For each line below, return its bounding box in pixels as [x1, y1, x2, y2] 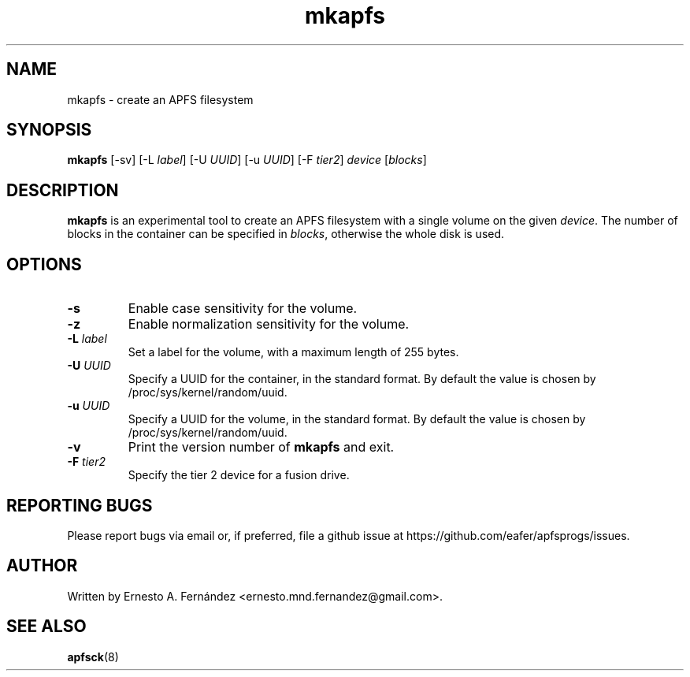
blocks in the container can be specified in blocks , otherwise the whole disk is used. [67, 227, 505, 241]
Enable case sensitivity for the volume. [128, 300, 358, 317]
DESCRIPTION [6, 180, 119, 200]
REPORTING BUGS [6, 495, 153, 515]
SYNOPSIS [6, 120, 92, 140]
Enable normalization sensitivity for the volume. [128, 316, 410, 333]
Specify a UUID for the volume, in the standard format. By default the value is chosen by [128, 412, 586, 426]
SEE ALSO [6, 616, 87, 637]
